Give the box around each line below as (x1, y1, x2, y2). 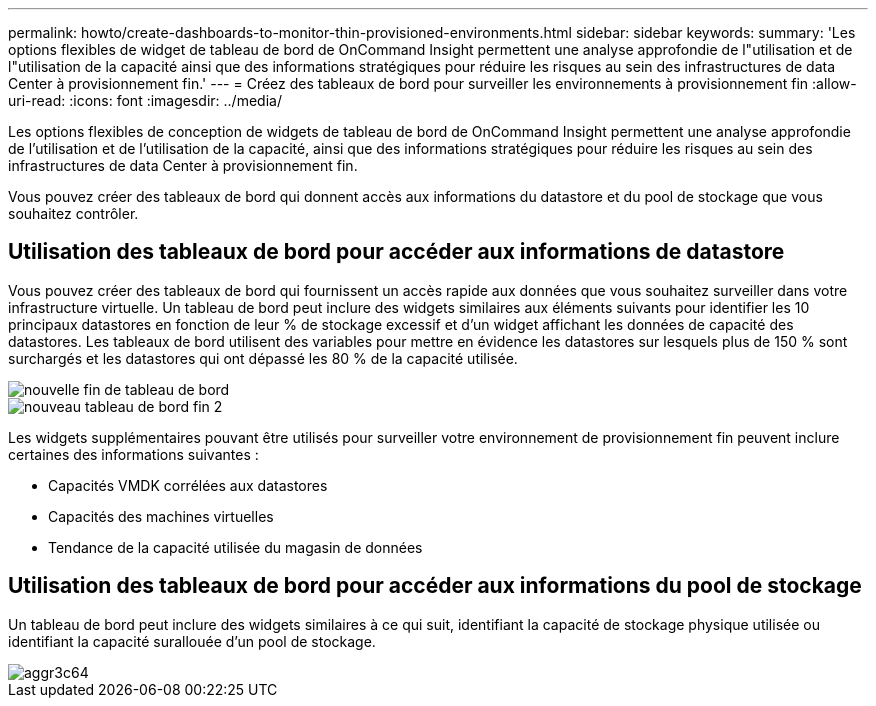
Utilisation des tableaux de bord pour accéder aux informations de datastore (8, 239, 785, 265)
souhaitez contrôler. (8, 205, 139, 222)
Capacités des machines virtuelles (48, 507, 274, 525)
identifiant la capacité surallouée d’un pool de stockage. (8, 632, 376, 650)
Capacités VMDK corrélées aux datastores (48, 476, 328, 494)
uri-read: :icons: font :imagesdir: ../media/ (8, 92, 282, 109)
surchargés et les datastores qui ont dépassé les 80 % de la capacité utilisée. (8, 349, 518, 367)
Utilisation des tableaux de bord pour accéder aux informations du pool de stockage (8, 573, 862, 599)
